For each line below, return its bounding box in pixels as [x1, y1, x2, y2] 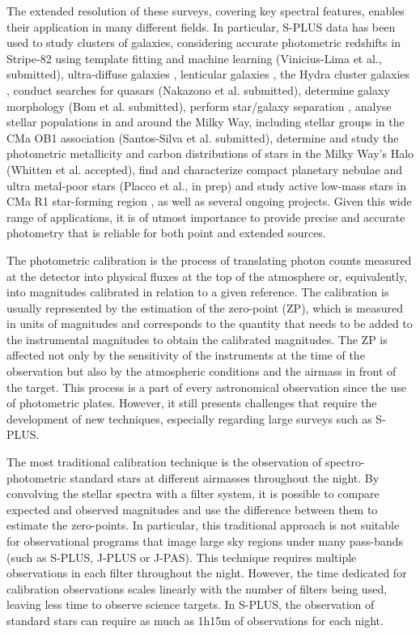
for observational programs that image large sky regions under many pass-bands [6, 533, 404, 549]
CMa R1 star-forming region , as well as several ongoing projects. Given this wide [6, 193, 412, 210]
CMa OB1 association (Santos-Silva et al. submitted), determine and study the [6, 129, 399, 146]
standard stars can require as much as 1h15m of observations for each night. [6, 611, 384, 628]
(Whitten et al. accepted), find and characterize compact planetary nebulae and [6, 160, 402, 177]
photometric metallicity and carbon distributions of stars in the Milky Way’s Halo [6, 145, 414, 162]
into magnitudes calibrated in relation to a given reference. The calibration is [6, 283, 389, 300]
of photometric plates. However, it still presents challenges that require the [6, 394, 377, 411]
